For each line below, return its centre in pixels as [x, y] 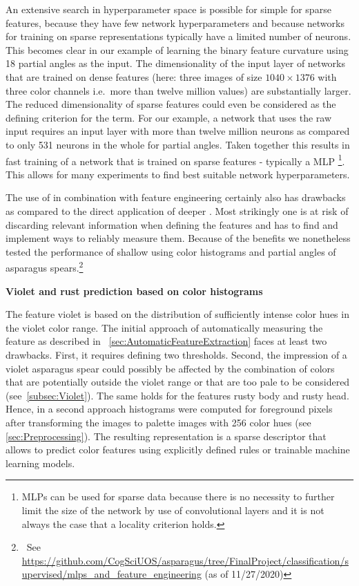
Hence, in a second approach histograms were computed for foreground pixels [169, 409]
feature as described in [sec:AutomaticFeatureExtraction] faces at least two [166, 341]
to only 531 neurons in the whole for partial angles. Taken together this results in [178, 144]
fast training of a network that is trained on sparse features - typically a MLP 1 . [175, 160]
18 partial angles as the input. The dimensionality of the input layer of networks [175, 63]
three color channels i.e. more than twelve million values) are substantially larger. [178, 90]
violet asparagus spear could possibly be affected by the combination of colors [170, 368]
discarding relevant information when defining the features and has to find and [172, 224]
